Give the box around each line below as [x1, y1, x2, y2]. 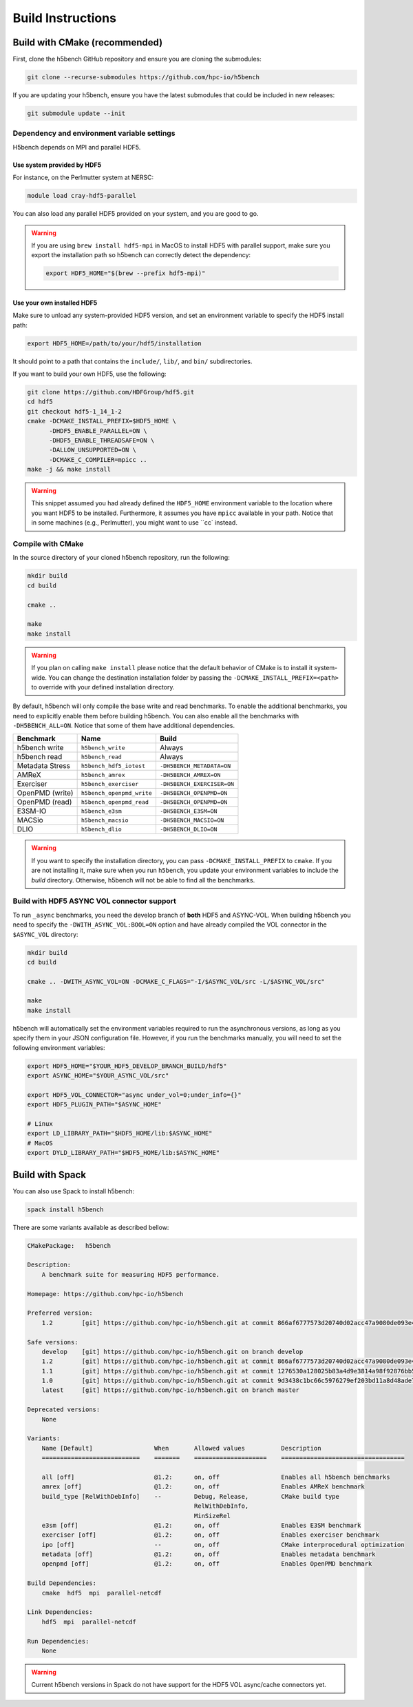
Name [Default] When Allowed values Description [41, 1444, 321, 1452]
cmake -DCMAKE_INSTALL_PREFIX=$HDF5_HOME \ [27, 417, 177, 425]
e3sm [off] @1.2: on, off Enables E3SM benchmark [41, 1521, 361, 1529]
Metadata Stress [17, 761, 70, 771]
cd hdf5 [27, 398, 53, 406]
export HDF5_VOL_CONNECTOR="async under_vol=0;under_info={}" [27, 1091, 242, 1099]
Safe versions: [27, 1338, 78, 1346]
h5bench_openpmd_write [81, 789, 153, 796]
